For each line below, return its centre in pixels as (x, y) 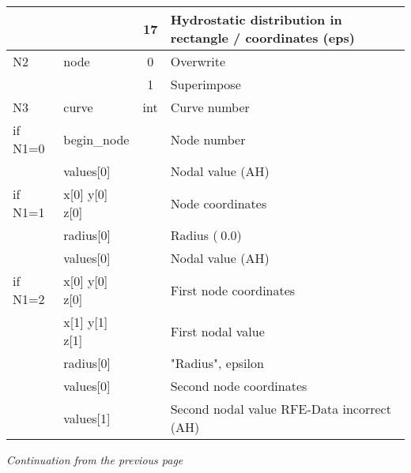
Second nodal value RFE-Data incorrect (281, 409)
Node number (208, 139)
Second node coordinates (239, 386)
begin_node (96, 139)
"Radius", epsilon (217, 363)
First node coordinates (233, 290)
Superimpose (205, 84)
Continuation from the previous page (95, 460)
